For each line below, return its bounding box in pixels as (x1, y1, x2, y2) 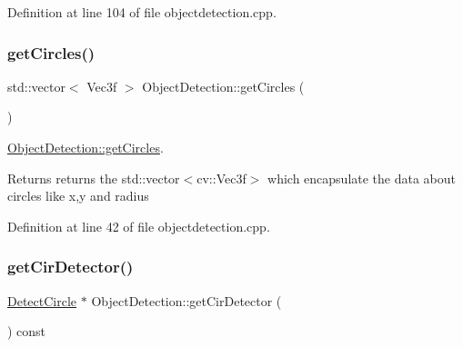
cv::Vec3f (196, 168, 247, 187)
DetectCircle (7, 291, 77, 310)
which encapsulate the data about (267, 168, 457, 187)
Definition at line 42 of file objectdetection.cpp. (7, 216, 270, 235)
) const (7, 322, 46, 341)
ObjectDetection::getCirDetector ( (91, 291, 282, 310)
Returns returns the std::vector (7, 168, 180, 187)
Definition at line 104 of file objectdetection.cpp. (7, 3, 277, 21)
